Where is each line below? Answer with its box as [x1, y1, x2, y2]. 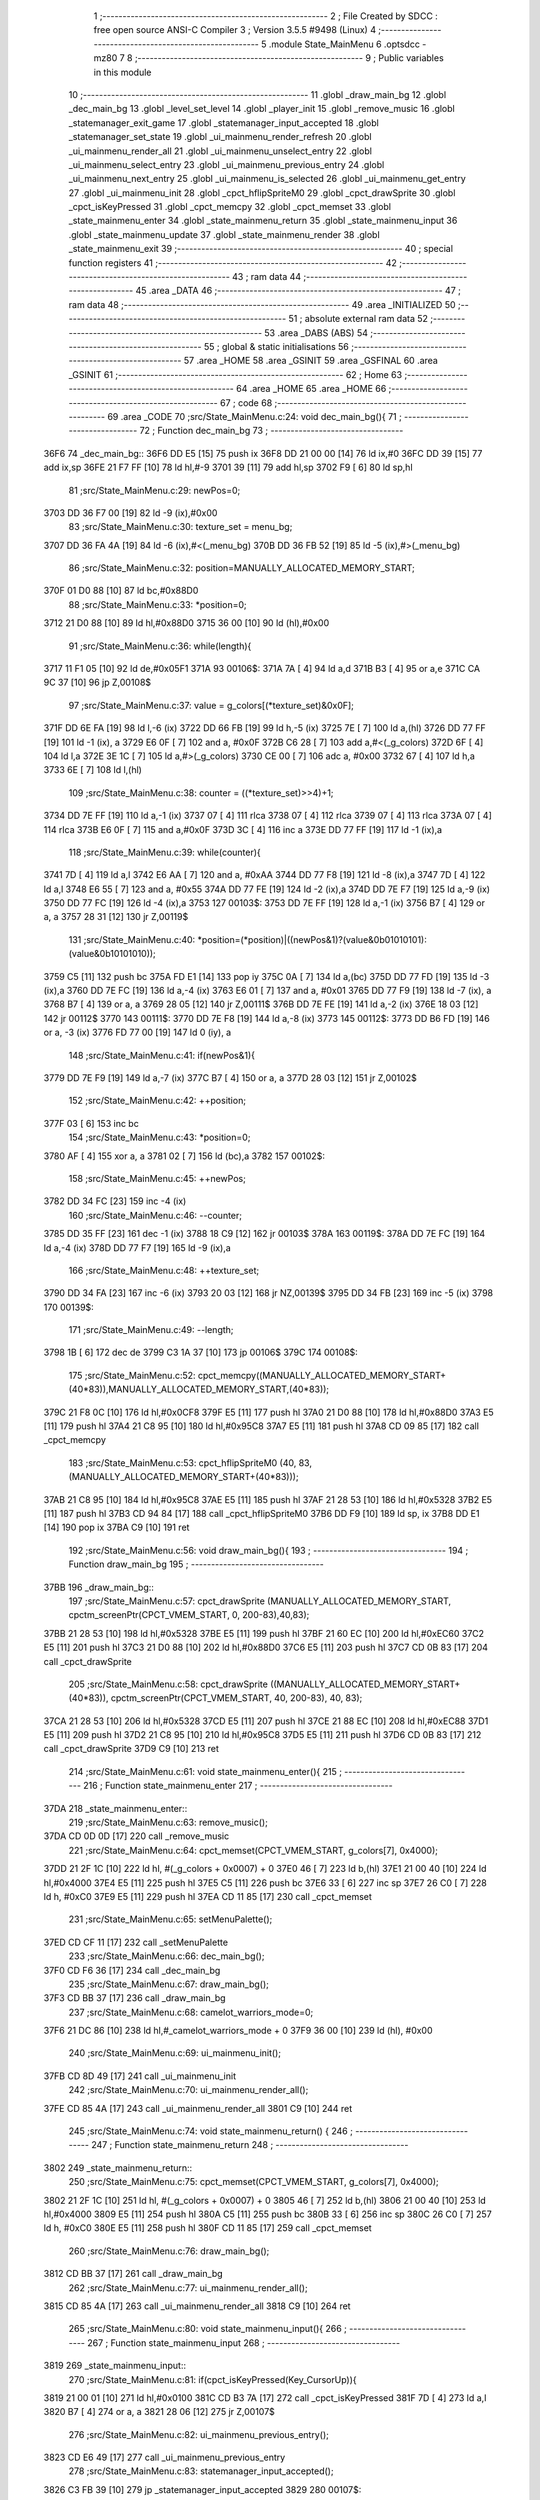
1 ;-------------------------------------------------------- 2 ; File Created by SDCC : [93, 10, 439, 22]
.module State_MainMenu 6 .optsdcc [268, 38, 420, 50]
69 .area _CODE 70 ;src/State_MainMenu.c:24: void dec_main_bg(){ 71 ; [106, 410, 402, 422]
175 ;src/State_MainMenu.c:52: [68, 1369, 196, 1381]
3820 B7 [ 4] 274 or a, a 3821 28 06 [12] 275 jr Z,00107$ [43, 2406, 275, 2418]
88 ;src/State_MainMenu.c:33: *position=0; [68, 598, 247, 610]
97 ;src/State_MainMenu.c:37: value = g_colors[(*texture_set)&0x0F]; [68, 699, 355, 711]
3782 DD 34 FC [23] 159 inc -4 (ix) [43, 1195, 187, 1207]
